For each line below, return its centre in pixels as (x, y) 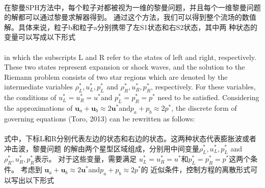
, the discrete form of (204, 107)
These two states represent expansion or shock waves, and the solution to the (125, 67)
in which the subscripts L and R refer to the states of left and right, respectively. (130, 57)
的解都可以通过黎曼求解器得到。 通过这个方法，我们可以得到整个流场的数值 (130, 17)
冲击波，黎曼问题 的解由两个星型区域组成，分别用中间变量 (102, 148)
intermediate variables (38, 87)
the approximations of (38, 107)
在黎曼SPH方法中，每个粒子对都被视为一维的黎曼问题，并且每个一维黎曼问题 (132, 7)
